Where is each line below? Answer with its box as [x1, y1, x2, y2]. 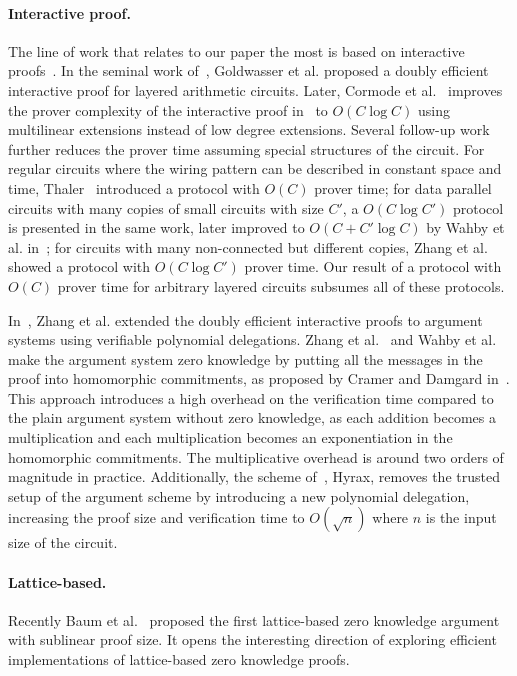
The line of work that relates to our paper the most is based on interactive [8, 40, 465, 61]
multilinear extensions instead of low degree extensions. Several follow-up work [8, 119, 490, 140]
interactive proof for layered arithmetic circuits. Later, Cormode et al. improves [8, 79, 503, 100]
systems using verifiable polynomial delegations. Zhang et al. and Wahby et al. [8, 329, 497, 350]
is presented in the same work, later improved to [8, 217, 305, 238]
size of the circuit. [8, 532, 118, 553]
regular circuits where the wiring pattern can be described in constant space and [8, 158, 502, 179]
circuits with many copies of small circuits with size [8, 197, 324, 218]
